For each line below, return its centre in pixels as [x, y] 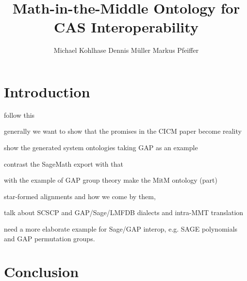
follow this [19, 115]
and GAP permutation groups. [49, 238]
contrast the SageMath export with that [64, 164]
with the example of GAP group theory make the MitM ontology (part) [111, 180]
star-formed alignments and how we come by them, [80, 196]
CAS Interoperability [126, 27]
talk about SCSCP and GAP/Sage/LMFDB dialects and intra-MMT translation [124, 212]
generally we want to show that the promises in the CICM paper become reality [123, 131]
